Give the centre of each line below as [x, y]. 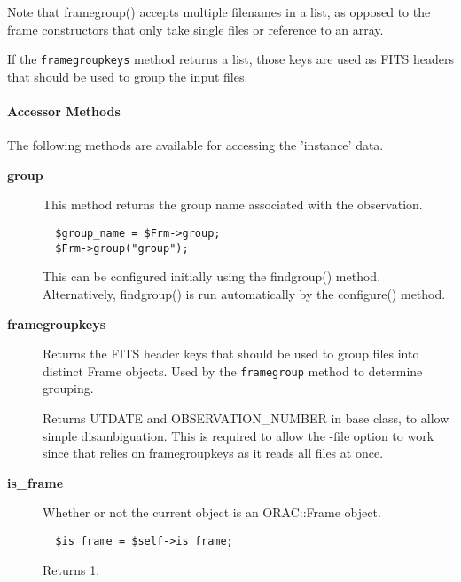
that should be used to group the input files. [128, 76]
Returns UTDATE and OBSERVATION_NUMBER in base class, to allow [246, 417]
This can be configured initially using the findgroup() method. [212, 276]
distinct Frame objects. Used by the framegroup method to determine [233, 370]
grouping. [68, 388]
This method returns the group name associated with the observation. [233, 204]
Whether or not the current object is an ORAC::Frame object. [212, 512]
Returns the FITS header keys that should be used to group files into [231, 354]
